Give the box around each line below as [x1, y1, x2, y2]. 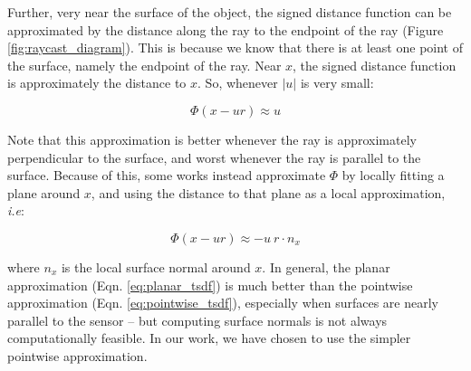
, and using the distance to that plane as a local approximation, [91, 183, 446, 202]
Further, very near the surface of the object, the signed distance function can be [7, 3, 452, 21]
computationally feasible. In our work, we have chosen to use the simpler [7, 328, 411, 347]
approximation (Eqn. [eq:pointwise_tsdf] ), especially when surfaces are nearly [7, 293, 439, 312]
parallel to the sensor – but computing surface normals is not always [7, 310, 388, 329]
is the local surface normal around [61, 257, 251, 276]
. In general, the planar [262, 257, 390, 276]
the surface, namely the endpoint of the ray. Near [7, 55, 282, 74]
